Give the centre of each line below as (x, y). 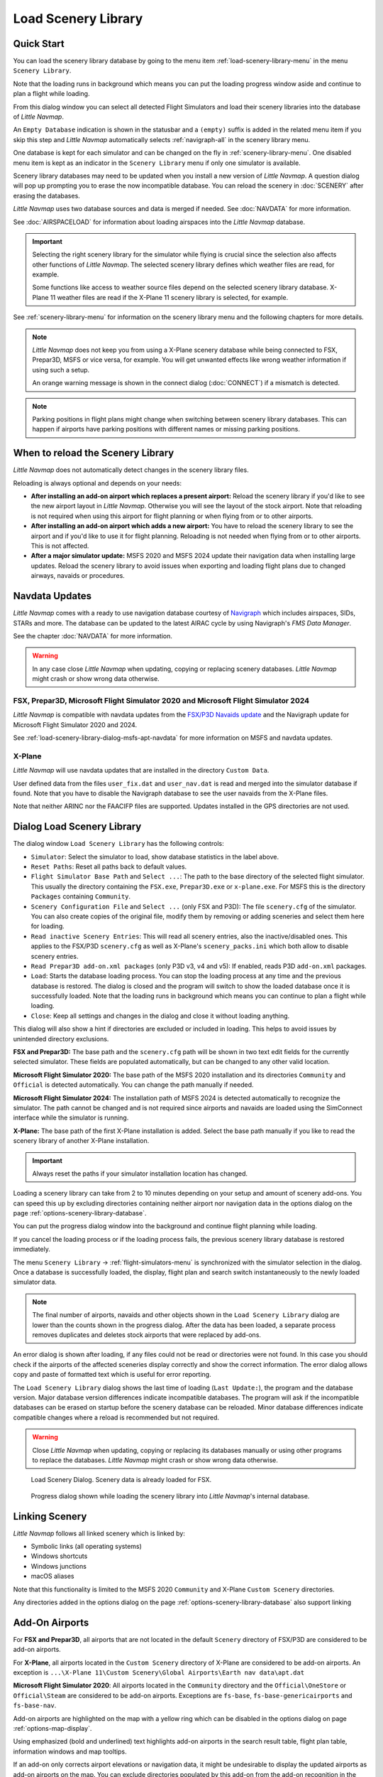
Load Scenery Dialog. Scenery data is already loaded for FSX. (121, 1480)
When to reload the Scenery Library (94, 453)
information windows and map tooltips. (70, 1751)
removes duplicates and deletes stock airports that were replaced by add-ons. (147, 1335)
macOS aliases (52, 1576)
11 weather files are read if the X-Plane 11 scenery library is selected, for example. (169, 297)
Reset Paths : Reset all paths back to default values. (109, 866)
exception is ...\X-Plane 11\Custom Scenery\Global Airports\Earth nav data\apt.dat (159, 1673)
